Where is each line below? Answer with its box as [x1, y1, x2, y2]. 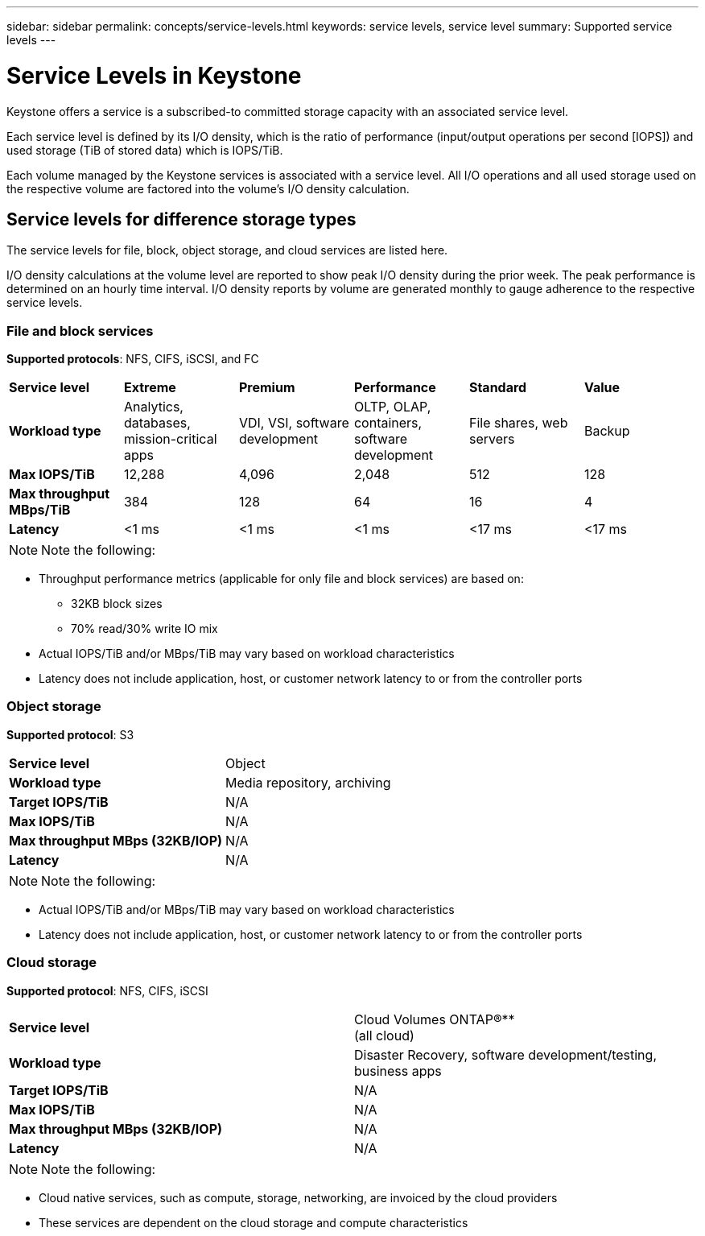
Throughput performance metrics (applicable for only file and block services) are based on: [39, 572, 524, 586]
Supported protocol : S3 [6, 727, 134, 742]
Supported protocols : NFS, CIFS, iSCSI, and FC [6, 352, 259, 366]
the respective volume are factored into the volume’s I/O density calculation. [6, 181, 410, 196]
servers [468, 431, 515, 448]
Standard [468, 379, 527, 396]
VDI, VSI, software [238, 415, 349, 432]
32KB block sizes [71, 597, 163, 611]
